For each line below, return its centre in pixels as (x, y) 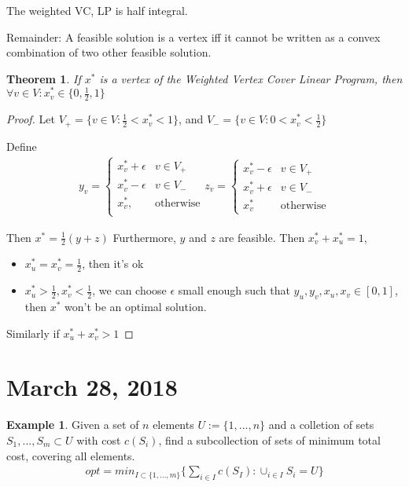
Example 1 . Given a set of (73, 425)
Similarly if (33, 333)
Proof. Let (31, 119)
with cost (99, 439)
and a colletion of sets (321, 425)
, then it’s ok (113, 264)
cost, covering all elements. (71, 455)
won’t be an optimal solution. (136, 307)
